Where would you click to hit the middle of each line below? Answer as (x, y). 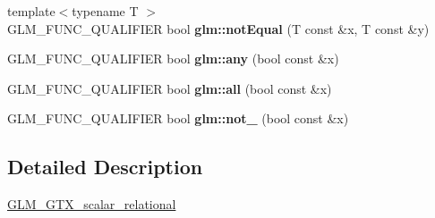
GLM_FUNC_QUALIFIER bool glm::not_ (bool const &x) (178, 118)
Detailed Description (105, 167)
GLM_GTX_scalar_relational (92, 204)
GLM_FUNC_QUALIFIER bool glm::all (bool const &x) (170, 88)
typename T (105, 11)
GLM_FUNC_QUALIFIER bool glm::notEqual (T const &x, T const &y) (218, 28)
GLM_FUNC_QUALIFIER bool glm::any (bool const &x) (173, 59)
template (31, 11)
